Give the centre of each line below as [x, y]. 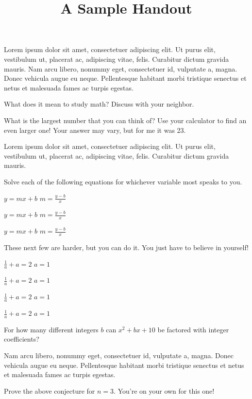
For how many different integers [51, 329]
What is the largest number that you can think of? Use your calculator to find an [125, 120]
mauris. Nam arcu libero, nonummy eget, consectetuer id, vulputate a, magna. [121, 68]
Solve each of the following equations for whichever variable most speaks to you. [123, 181]
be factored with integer [193, 329]
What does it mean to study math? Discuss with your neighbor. [99, 104]
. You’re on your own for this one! [164, 390]
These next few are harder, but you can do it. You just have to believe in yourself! [126, 247]
